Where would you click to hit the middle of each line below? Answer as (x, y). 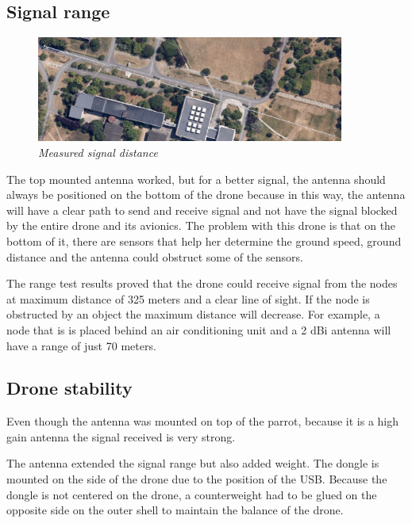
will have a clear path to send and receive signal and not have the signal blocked (202, 210)
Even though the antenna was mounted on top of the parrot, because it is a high (203, 421)
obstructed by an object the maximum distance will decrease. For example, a (193, 314)
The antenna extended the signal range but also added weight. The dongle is (193, 463)
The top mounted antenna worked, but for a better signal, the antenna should (196, 179)
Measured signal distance (98, 152)
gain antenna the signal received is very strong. (121, 436)
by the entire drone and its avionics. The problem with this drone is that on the (201, 225)
